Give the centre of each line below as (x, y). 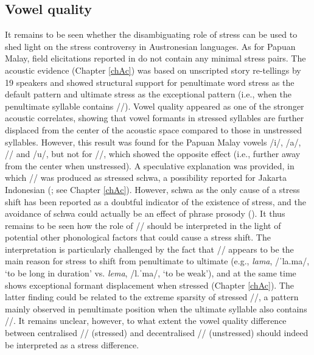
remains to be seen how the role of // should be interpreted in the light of (143, 225)
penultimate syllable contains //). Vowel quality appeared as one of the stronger (155, 106)
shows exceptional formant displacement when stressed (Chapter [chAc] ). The (149, 285)
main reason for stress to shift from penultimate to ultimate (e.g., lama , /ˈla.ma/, (157, 261)
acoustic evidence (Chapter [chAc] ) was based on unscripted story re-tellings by (153, 70)
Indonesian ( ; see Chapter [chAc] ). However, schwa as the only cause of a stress (152, 189)
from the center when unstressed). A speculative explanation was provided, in (150, 165)
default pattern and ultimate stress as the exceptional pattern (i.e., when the (148, 94)
